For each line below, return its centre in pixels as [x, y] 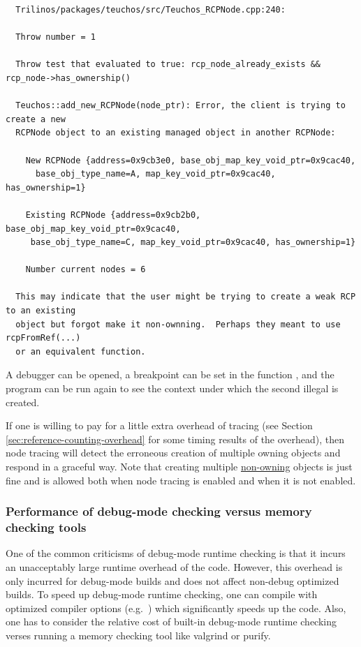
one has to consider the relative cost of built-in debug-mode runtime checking [171, 622]
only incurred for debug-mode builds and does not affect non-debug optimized [172, 580]
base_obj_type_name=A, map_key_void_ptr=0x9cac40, [155, 174]
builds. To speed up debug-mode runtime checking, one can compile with [162, 594]
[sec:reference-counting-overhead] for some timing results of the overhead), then [175, 439]
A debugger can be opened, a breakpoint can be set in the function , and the [170, 374]
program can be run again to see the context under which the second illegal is [172, 388]
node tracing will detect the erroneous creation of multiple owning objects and [173, 453]
